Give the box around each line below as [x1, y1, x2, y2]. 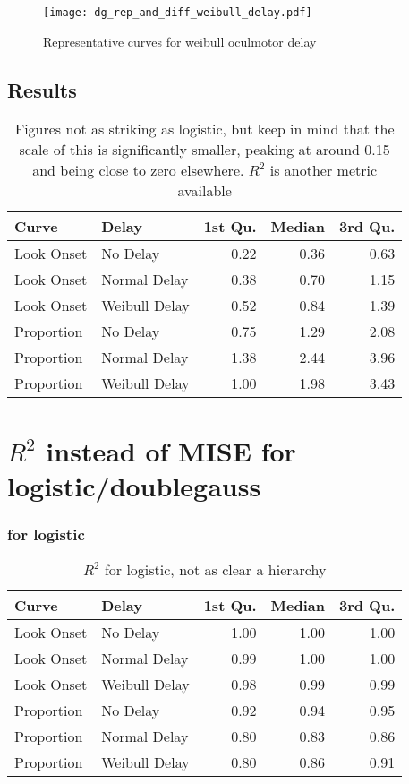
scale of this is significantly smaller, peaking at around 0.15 [19, 139, 390, 160]
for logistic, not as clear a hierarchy [104, 559, 327, 581]
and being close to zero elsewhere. [32, 159, 244, 181]
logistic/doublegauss [7, 467, 261, 504]
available [177, 180, 232, 202]
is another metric [269, 159, 378, 181]
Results [7, 75, 77, 103]
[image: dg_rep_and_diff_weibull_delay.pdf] [43, 6, 312, 19]
